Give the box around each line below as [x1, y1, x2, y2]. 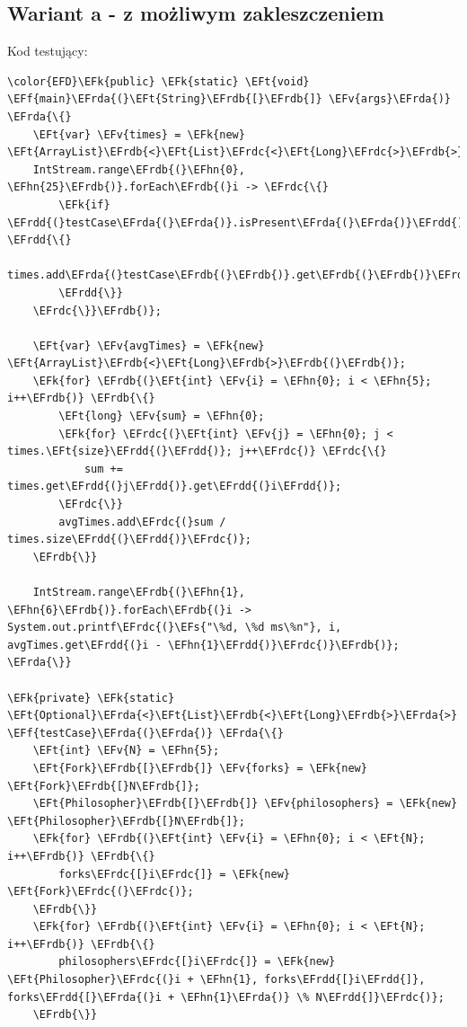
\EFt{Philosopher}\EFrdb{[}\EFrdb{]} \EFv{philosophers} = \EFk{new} [32, 797, 458, 810]
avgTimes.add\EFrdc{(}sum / [58, 515, 226, 528]
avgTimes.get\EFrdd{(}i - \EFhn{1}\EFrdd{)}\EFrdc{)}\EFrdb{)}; [7, 638, 400, 651]
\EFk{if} [58, 198, 110, 211]
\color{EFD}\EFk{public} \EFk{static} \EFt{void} [7, 75, 310, 88]
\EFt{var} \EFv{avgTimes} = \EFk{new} [32, 339, 265, 352]
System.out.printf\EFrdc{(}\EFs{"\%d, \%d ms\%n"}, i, [7, 621, 342, 634]
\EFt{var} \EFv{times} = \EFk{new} [32, 128, 245, 141]
